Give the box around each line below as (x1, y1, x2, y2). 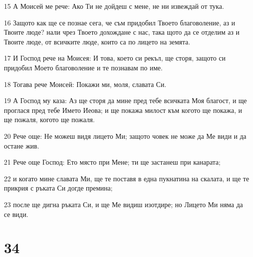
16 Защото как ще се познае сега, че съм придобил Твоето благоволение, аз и (4, 17, 235, 27)
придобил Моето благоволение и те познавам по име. (4, 62, 163, 72)
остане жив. (4, 140, 40, 150)
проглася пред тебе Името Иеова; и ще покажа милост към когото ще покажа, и (4, 105, 242, 115)
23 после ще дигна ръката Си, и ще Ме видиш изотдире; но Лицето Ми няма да (4, 199, 243, 209)
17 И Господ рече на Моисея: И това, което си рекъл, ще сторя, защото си (4, 53, 226, 63)
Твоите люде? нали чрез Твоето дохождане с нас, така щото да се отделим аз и (4, 27, 240, 37)
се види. (4, 209, 28, 219)
